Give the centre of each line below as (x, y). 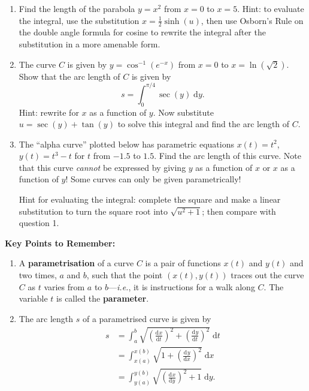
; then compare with (239, 211)
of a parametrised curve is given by (147, 318)
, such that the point (125, 275)
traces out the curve (267, 275)
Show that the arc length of (69, 76)
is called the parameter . (103, 298)
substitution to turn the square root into (93, 211)
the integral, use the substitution (79, 20)
